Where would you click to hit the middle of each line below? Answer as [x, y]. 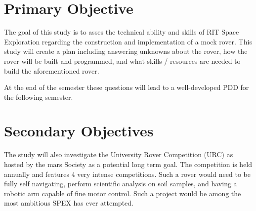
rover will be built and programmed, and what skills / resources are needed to [122, 61]
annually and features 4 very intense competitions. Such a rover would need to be [127, 174]
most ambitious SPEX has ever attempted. [69, 203]
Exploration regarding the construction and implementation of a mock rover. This [128, 41]
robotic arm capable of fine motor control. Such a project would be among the [123, 193]
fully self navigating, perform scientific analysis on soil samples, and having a [121, 184]
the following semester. [39, 97]
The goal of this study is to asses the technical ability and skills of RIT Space [122, 32]
